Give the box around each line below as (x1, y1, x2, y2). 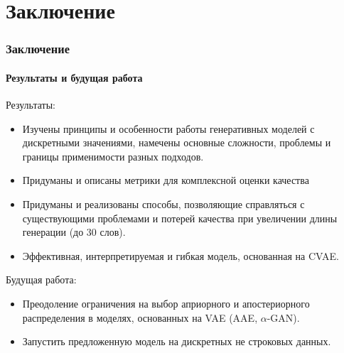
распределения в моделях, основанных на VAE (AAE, (22, 310, 258, 325)
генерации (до (22, 224, 84, 239)
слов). (100, 224, 126, 239)
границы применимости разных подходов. (22, 148, 204, 163)
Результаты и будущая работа (6, 70, 143, 85)
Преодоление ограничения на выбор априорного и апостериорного (22, 295, 310, 310)
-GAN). (267, 310, 300, 325)
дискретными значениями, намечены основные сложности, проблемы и (22, 135, 331, 150)
